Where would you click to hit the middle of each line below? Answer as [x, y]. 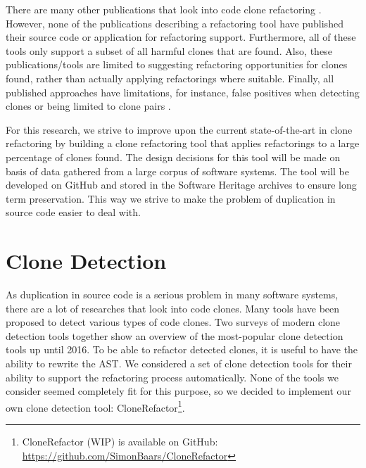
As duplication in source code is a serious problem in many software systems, [172, 295]
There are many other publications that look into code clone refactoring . [164, 9]
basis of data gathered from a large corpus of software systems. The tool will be [177, 171]
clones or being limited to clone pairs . [88, 106]
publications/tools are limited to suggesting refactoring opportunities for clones [177, 64]
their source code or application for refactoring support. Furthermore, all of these [181, 37]
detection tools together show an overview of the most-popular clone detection [175, 335]
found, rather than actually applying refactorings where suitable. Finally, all [170, 78]
